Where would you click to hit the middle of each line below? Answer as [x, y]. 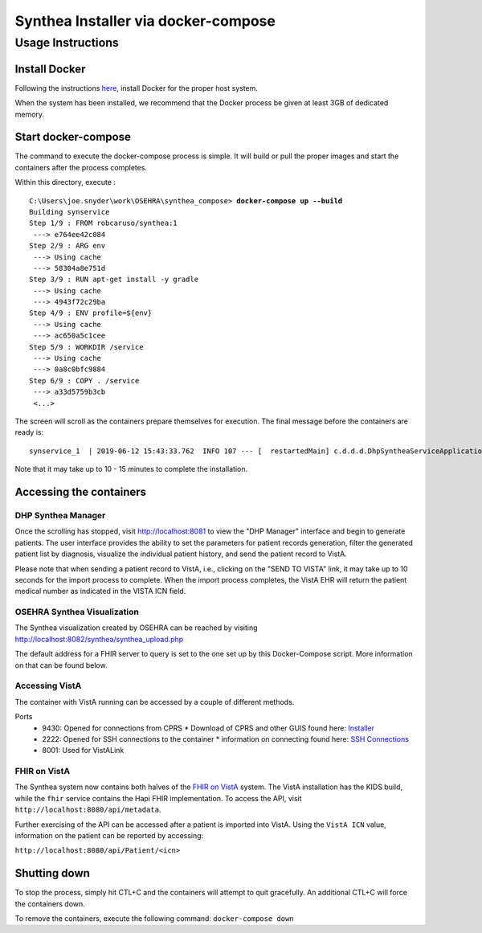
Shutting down [52, 873]
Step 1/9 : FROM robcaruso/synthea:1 [104, 223]
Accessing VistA [48, 685]
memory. [29, 114]
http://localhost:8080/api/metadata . [88, 810]
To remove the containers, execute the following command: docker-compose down [154, 919]
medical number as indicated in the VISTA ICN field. [100, 591]
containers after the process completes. [81, 167]
